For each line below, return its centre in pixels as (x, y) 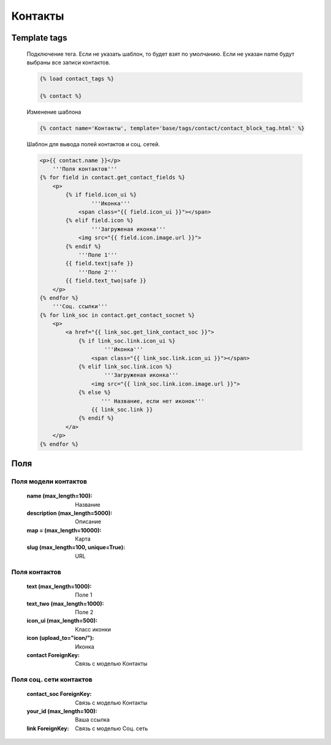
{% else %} (95, 392)
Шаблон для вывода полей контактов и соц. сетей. (93, 144)
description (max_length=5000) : (70, 513)
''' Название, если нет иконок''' (153, 401)
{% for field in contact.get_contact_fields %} (112, 177)
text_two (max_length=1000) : (65, 603)
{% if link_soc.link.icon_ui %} (127, 341)
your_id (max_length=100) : (62, 711)
